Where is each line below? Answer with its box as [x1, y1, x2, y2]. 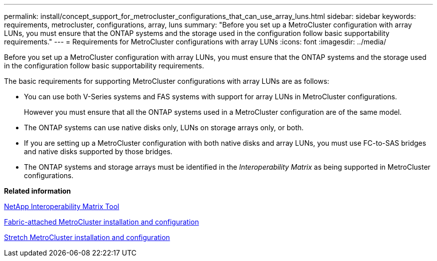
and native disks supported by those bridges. [24, 147, 173, 156]
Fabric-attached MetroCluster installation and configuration [4, 218, 199, 226]
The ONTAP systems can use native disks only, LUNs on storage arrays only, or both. [24, 123, 304, 132]
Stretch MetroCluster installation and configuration [4, 233, 170, 242]
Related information [4, 187, 71, 195]
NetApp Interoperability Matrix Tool [4, 202, 119, 211]
